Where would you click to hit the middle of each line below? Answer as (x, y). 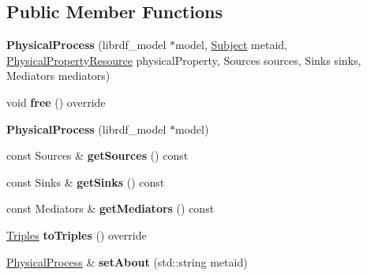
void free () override (56, 102)
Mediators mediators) (58, 76)
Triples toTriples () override (77, 234)
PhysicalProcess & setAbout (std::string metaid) (127, 261)
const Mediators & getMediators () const (110, 208)
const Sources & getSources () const (97, 155)
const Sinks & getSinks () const (86, 181)
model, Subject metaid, (231, 45)
